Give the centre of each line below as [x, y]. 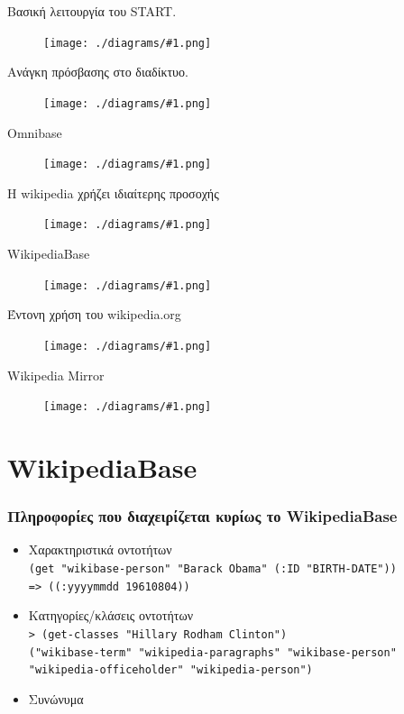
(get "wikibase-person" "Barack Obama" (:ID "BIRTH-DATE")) [212, 568]
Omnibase [35, 132]
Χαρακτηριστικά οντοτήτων [100, 549]
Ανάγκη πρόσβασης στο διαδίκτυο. [98, 72]
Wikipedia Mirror [56, 375]
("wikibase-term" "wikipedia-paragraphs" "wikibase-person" [212, 652]
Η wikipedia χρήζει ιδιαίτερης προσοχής [113, 192]
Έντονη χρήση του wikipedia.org [94, 314]
